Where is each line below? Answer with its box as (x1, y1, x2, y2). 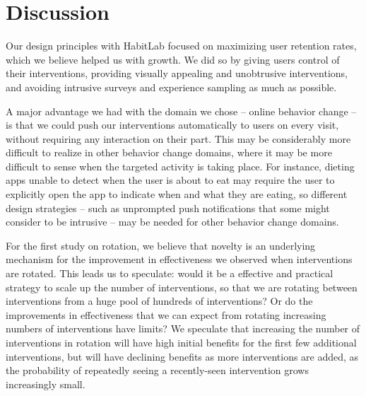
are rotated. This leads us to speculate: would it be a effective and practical (6, 266, 333, 281)
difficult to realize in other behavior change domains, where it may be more (6, 145, 332, 160)
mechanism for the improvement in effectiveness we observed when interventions (6, 252, 353, 267)
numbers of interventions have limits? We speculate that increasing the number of (6, 321, 360, 336)
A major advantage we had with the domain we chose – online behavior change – (6, 103, 357, 118)
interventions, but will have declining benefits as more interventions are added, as (6, 349, 359, 363)
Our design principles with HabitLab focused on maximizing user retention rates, (6, 38, 357, 53)
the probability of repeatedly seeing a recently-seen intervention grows (6, 363, 309, 378)
